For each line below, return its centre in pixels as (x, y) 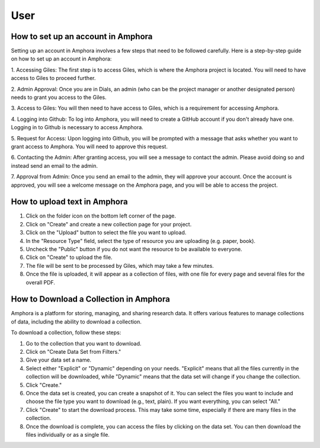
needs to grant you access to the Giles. (59, 97)
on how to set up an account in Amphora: (61, 59)
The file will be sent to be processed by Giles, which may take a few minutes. (120, 265)
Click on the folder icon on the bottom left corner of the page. (101, 216)
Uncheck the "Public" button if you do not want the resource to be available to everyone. (134, 249)
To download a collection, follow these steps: (66, 332)
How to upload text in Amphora (69, 202)
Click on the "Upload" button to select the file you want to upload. (106, 233)
